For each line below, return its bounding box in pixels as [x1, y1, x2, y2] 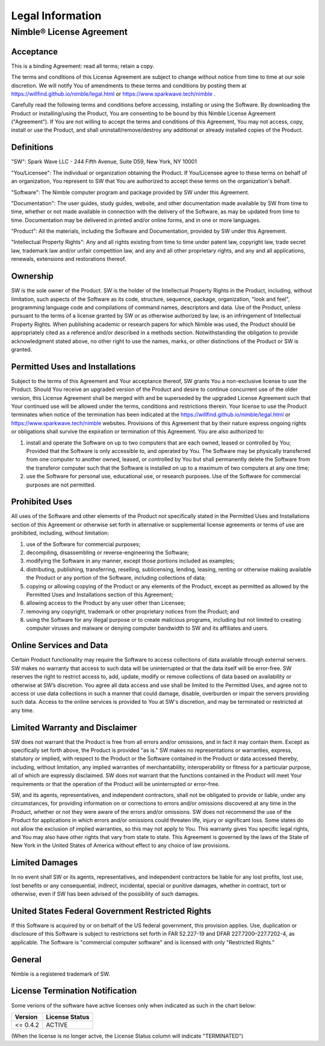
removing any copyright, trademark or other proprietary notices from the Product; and [26, 608, 240, 615]
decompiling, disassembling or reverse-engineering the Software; [26, 549, 190, 556]
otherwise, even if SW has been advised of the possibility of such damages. [11, 890, 200, 897]
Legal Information [11, 9, 102, 22]
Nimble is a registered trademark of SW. [11, 970, 111, 977]
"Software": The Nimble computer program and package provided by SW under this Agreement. [11, 188, 250, 195]
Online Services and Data [11, 641, 108, 651]
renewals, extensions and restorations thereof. [11, 256, 126, 263]
